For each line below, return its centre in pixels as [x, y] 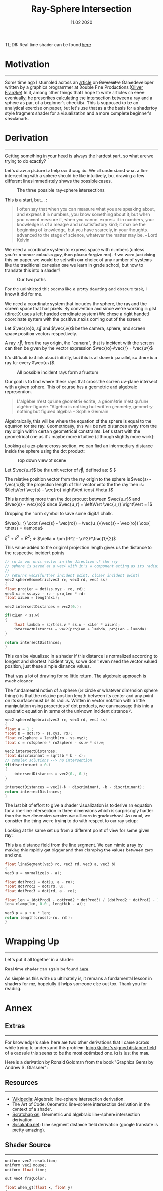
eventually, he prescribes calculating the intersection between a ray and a [79, 98]
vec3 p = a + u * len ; [28, 913]
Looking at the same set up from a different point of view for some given [77, 830]
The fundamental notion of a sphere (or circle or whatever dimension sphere [81, 690]
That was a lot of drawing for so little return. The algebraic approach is [76, 676]
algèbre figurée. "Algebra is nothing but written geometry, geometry [85, 406]
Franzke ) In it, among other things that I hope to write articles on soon [75, 92]
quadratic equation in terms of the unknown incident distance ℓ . [69, 711]
